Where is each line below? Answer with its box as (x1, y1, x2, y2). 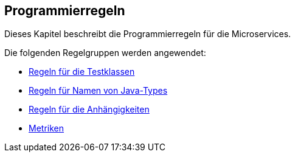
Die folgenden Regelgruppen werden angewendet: (4, 47, 206, 58)
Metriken (29, 123, 64, 134)
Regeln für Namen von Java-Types (29, 85, 168, 96)
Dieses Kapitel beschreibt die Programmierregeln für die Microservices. (4, 29, 291, 40)
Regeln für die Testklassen (29, 66, 135, 77)
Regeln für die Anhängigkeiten (29, 104, 150, 115)
